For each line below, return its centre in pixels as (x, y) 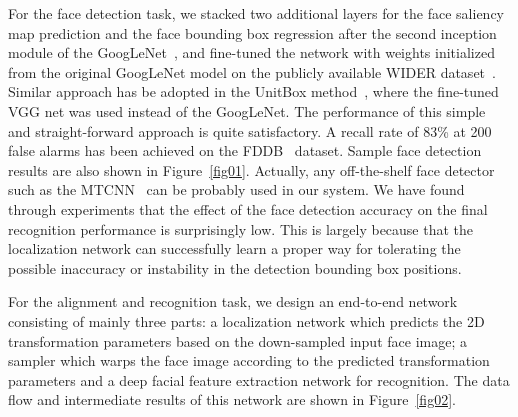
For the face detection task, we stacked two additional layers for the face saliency (256, 13)
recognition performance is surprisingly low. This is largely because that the (241, 228)
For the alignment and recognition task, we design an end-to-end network (233, 301)
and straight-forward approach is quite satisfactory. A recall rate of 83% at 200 (250, 130)
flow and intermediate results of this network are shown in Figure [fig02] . (232, 399)
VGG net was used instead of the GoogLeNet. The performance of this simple (247, 110)
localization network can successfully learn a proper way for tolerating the (234, 248)
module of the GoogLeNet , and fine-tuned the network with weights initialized (251, 52)
